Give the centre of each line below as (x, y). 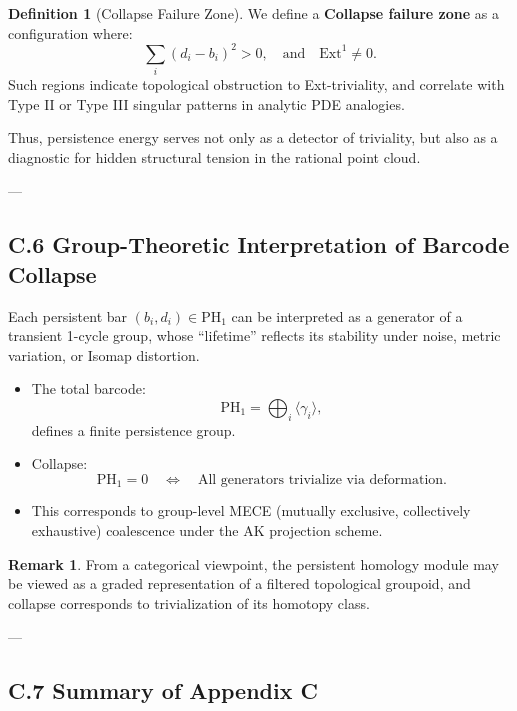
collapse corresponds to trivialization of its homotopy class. (189, 602)
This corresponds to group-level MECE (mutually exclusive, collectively (251, 510)
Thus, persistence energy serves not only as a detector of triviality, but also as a (253, 137)
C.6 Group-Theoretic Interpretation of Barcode (259, 244)
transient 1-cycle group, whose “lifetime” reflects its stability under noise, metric (254, 335)
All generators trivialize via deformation (320, 479)
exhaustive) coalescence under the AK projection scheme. (207, 529)
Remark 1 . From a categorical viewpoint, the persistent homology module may (253, 563)
